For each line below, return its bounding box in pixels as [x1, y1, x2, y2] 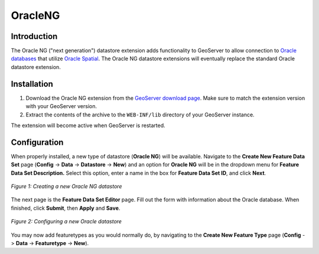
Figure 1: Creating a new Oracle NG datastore [11, 183, 122, 190]
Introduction [11, 31, 58, 41]
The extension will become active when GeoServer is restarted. [11, 122, 165, 129]
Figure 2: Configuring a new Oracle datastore [11, 218, 122, 225]
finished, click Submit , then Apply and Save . [11, 204, 121, 211]
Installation [11, 79, 53, 89]
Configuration [11, 137, 64, 147]
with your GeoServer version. [25, 103, 97, 110]
